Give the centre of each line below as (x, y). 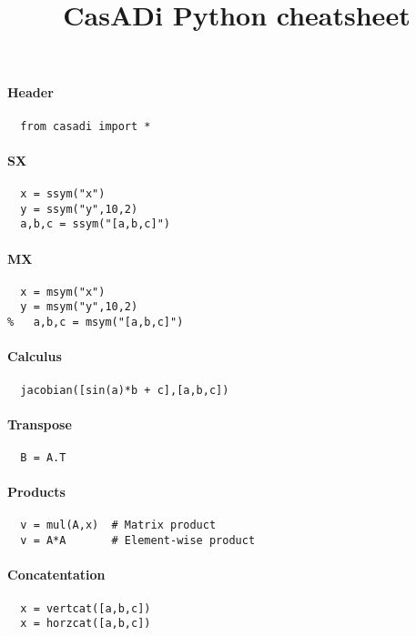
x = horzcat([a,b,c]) (86, 624)
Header (30, 92)
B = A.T (43, 458)
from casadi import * (86, 126)
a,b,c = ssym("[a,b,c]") (95, 224)
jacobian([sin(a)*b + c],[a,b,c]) (125, 390)
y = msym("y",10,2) (79, 307)
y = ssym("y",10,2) (79, 209)
